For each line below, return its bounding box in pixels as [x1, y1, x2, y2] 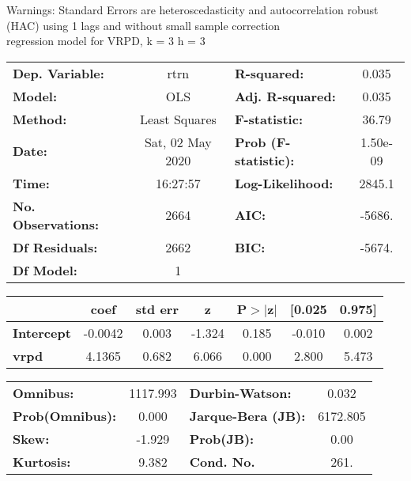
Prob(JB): [189, 429, 255, 448]
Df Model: [13, 260, 77, 279]
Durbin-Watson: [189, 383, 292, 402]
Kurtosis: [13, 452, 71, 471]
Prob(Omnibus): [13, 406, 117, 425]
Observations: [13, 214, 100, 233]
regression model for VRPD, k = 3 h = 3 [6, 32, 205, 49]
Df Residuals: [13, 237, 98, 256]
